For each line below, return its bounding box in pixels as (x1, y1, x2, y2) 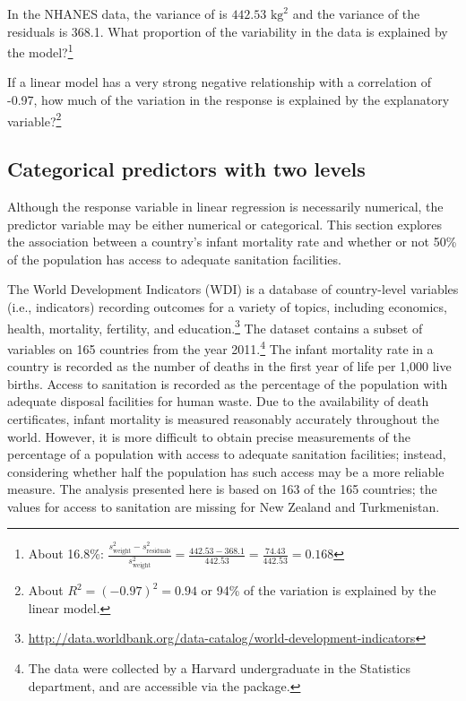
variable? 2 (7, 108, 62, 130)
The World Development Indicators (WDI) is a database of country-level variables (7, 280, 459, 299)
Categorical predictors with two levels (7, 155, 366, 183)
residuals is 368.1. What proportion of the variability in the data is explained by (7, 22, 448, 40)
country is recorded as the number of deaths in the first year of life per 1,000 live (7, 357, 452, 376)
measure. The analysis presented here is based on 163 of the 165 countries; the (7, 480, 437, 498)
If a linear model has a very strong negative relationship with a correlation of (7, 73, 431, 91)
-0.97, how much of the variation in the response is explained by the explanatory (7, 91, 450, 109)
